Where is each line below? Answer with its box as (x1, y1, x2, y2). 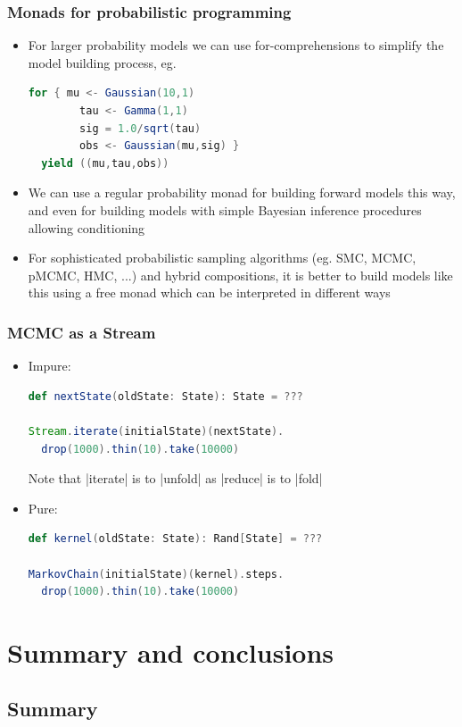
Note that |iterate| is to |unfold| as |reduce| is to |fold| (28, 469, 323, 488)
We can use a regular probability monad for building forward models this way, (28, 183, 456, 202)
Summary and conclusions (7, 633, 334, 670)
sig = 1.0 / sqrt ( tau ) (79, 121, 202, 135)
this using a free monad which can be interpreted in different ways (28, 283, 391, 302)
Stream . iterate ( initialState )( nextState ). (28, 424, 285, 438)
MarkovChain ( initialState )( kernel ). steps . (28, 567, 285, 581)
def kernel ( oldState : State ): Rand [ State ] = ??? (28, 532, 323, 546)
